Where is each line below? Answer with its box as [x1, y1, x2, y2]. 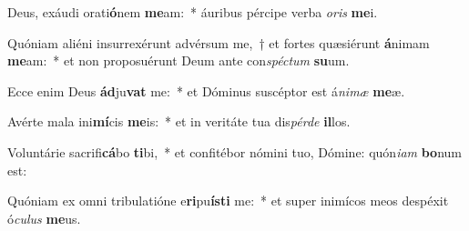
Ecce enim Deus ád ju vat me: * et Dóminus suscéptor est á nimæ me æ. [7, 81, 405, 100]
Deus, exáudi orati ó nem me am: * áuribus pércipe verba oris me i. [7, 3, 378, 21]
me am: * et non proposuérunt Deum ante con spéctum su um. [7, 51, 350, 70]
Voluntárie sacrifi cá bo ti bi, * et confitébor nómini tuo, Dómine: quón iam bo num [7, 142, 463, 161]
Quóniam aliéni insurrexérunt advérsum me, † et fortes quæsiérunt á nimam [7, 33, 430, 52]
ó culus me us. [7, 208, 81, 227]
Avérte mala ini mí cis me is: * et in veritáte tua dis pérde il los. [7, 112, 351, 131]
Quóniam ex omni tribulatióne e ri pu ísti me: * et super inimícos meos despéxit [7, 191, 449, 210]
